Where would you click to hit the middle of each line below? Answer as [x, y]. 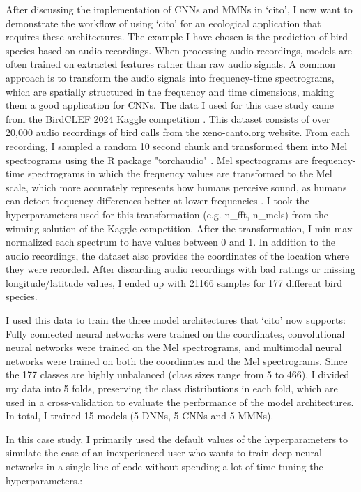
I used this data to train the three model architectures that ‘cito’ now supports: [176, 320]
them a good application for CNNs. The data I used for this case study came [170, 105]
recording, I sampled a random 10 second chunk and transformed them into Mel [177, 146]
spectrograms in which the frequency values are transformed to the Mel [180, 173]
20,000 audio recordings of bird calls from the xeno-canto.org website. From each [178, 132]
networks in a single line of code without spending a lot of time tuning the [164, 466]
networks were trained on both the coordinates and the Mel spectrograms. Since [177, 360]
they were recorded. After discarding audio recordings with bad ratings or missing [180, 269]
